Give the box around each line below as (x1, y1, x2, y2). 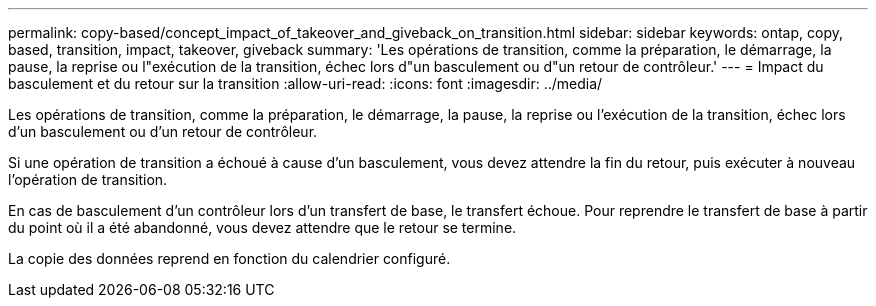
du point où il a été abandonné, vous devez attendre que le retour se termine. (8, 219, 517, 236)
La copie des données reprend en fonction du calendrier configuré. (8, 250, 451, 267)
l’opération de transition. (8, 171, 168, 188)
